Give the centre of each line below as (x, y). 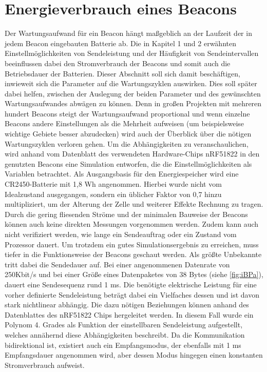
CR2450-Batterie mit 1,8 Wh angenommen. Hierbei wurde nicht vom (113, 184)
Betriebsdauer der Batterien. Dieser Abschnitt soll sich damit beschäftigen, (122, 73)
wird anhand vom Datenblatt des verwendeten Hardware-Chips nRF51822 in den (132, 154)
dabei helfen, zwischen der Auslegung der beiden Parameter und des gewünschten (133, 93)
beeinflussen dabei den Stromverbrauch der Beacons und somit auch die (118, 63)
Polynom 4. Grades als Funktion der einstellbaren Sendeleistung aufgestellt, (124, 325)
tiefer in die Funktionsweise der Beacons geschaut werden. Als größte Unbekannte (133, 254)
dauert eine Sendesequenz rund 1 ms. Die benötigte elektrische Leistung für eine (131, 284)
